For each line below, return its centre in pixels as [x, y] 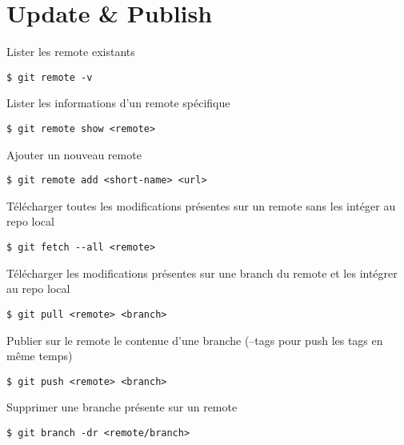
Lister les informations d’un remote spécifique [118, 103]
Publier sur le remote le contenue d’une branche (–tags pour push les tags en [195, 340]
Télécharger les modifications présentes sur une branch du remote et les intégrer [202, 273]
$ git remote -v [50, 77]
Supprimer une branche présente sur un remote [122, 407]
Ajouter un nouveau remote [74, 154]
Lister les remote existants [71, 52]
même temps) [40, 356]
